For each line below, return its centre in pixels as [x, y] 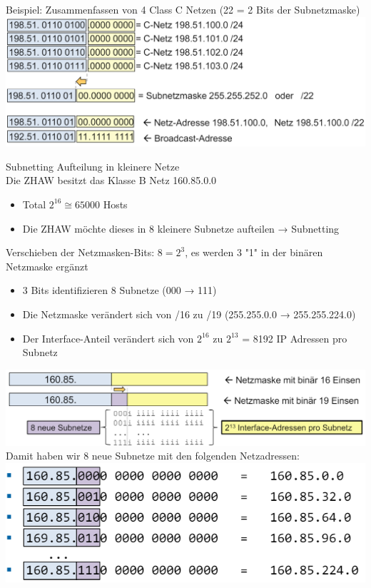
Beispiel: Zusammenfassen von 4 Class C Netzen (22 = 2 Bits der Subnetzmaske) [183, 9]
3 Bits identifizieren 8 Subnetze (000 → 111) [120, 290]
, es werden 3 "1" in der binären [254, 252]
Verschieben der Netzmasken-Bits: [80, 252]
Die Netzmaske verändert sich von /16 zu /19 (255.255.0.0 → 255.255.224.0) [189, 314]
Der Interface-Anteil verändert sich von [108, 338]
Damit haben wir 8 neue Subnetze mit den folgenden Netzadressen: [153, 456]
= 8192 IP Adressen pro [295, 338]
